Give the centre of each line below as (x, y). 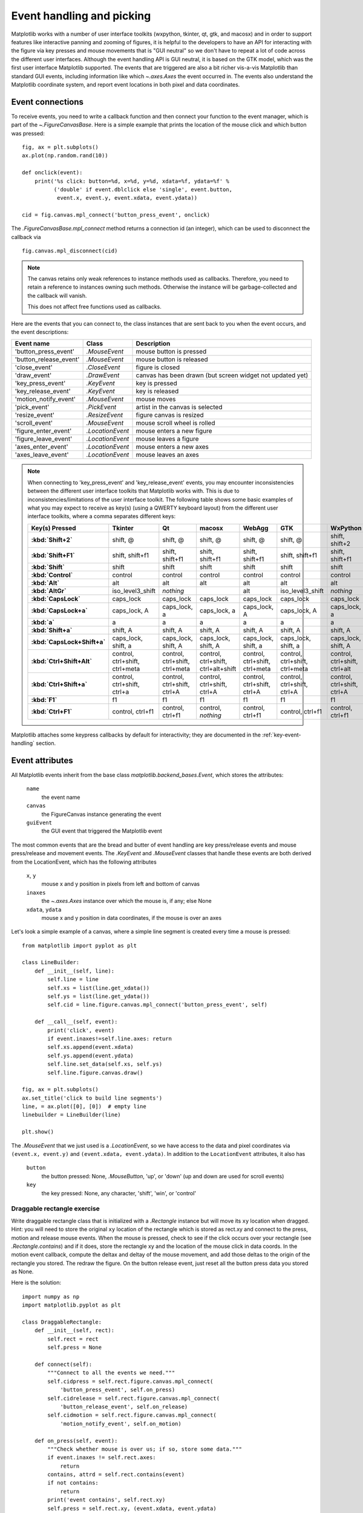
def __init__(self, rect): (74, 1331)
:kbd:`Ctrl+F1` (52, 711)
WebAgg (256, 528)
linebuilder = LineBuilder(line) (71, 1115)
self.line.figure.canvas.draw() (95, 1072)
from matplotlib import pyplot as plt (80, 945)
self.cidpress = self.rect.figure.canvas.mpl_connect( (130, 1381)
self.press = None (75, 1347)
